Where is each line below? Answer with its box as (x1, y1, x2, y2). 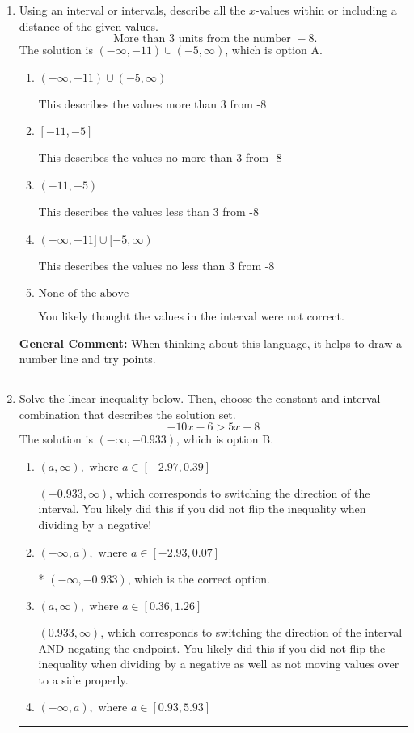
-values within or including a (256, 2, 397, 18)
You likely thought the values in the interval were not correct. (38, 307, 344, 324)
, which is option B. (176, 430, 274, 447)
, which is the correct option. (127, 570, 271, 587)
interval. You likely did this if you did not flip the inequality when (38, 500, 366, 517)
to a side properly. (38, 671, 129, 688)
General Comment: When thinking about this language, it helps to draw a (19, 334, 402, 351)
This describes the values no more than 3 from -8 (38, 149, 282, 166)
